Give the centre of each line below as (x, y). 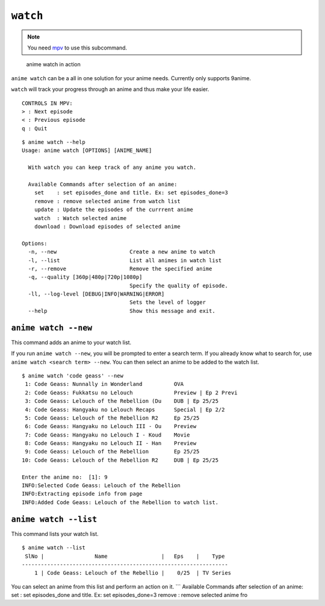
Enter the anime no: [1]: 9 (65, 477)
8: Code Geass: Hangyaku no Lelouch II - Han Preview (111, 443)
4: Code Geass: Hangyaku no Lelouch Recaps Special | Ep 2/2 (125, 409)
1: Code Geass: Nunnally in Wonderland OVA (104, 384)
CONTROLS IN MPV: (47, 103)
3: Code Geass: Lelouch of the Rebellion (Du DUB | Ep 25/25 (122, 401)
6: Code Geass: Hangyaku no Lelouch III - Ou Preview (111, 426)
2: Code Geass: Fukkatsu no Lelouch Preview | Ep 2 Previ (131, 393)
